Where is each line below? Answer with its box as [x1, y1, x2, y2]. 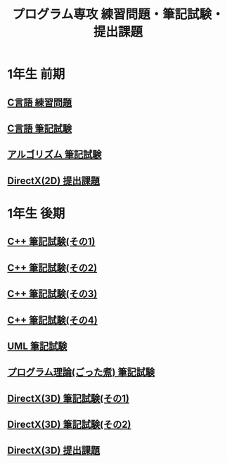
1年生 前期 [7, 66, 65, 82]
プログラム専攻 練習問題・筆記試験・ [12, 6, 224, 23]
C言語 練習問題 [7, 96, 72, 108]
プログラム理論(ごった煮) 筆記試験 [7, 367, 155, 379]
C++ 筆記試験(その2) [7, 262, 98, 274]
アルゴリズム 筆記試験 [7, 148, 102, 160]
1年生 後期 [7, 205, 65, 222]
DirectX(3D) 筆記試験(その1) [7, 392, 130, 405]
